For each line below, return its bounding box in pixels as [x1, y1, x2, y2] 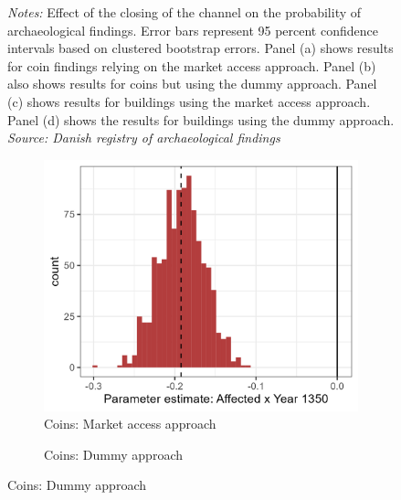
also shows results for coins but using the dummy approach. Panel [7, 74, 377, 93]
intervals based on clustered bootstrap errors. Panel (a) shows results [7, 38, 394, 58]
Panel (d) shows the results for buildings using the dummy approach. [7, 110, 395, 129]
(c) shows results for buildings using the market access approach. [7, 91, 371, 111]
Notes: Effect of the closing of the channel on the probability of [7, 3, 362, 21]
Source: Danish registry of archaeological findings [7, 128, 280, 147]
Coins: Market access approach [44, 414, 216, 433]
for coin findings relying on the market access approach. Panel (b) [7, 56, 376, 75]
